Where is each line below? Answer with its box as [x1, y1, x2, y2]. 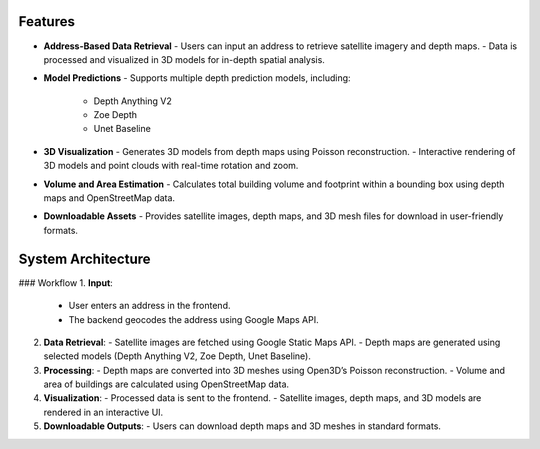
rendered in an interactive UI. [43, 406, 164, 418]
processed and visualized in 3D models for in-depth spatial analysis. [43, 53, 325, 65]
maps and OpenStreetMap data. [43, 192, 175, 204]
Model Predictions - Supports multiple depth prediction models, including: [43, 72, 351, 84]
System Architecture [18, 250, 151, 267]
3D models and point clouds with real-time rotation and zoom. [43, 160, 299, 172]
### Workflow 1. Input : [18, 276, 114, 289]
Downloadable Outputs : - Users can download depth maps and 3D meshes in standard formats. [43, 420, 442, 432]
